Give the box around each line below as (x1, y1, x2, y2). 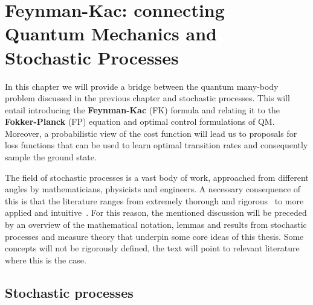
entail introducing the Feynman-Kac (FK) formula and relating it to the (5, 103, 280, 116)
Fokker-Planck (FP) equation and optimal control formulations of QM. (5, 115, 275, 128)
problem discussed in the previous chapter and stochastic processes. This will (5, 92, 290, 104)
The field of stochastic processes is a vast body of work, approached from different (5, 171, 309, 183)
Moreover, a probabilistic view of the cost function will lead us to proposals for (5, 127, 297, 139)
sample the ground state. (5, 151, 97, 163)
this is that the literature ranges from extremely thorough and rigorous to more (5, 194, 304, 207)
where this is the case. (5, 253, 86, 266)
